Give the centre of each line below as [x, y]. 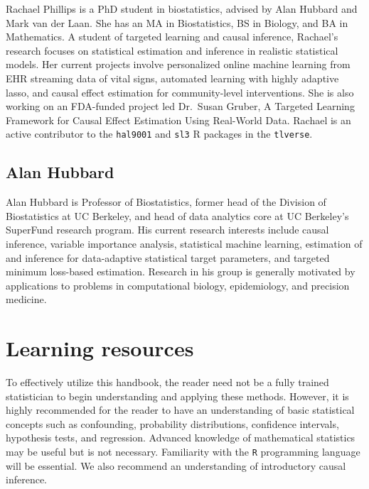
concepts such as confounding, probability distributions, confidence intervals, [172, 423]
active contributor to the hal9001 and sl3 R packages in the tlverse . [159, 134]
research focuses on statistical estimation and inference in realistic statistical [172, 50]
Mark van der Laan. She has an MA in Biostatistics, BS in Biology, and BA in [177, 22]
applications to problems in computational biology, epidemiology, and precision [178, 285]
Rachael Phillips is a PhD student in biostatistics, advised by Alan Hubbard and [182, 9]
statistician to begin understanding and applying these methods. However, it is [177, 396]
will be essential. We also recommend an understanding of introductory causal [176, 465]
